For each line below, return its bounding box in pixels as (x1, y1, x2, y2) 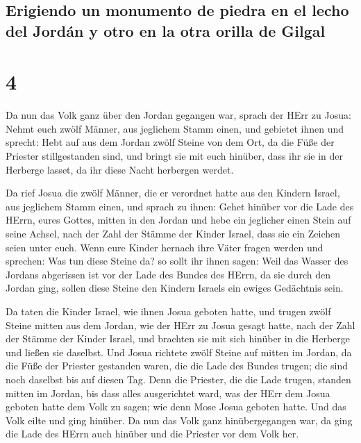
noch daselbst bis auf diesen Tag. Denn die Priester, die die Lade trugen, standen (6, 371, 351, 386)
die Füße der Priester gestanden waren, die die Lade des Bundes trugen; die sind (6, 358, 348, 373)
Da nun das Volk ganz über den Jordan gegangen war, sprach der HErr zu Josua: (6, 108, 351, 122)
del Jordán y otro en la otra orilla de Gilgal (6, 19, 326, 41)
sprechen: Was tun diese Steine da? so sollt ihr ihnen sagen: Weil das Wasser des (6, 253, 349, 268)
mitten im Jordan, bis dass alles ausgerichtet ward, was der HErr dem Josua (6, 385, 330, 400)
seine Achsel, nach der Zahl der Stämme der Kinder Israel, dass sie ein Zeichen (6, 226, 341, 241)
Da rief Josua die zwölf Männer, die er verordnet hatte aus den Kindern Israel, (6, 185, 340, 200)
